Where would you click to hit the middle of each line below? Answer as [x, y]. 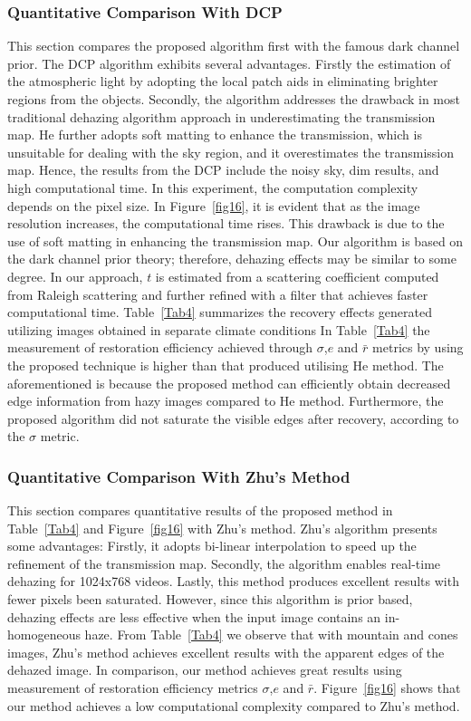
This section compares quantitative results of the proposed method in [200, 510]
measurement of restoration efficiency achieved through [160, 347]
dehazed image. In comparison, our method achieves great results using [205, 670]
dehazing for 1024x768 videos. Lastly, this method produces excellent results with [233, 581]
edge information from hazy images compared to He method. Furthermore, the [226, 401]
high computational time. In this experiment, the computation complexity [213, 187]
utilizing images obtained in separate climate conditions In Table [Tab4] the [219, 329]
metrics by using [418, 347]
